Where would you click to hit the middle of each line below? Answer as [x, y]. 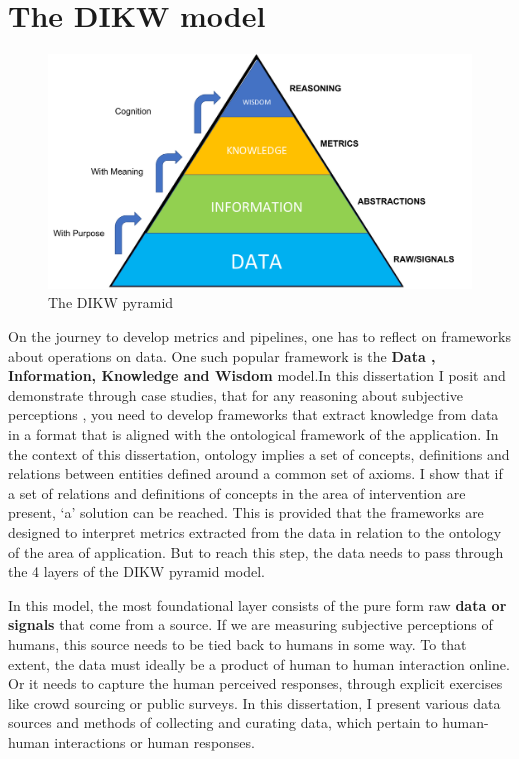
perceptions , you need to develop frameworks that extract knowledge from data [253, 414]
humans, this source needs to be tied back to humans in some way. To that [237, 643]
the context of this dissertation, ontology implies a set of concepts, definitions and [259, 453]
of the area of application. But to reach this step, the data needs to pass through [256, 551]
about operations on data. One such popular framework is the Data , [222, 355]
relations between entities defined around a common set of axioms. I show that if [255, 473]
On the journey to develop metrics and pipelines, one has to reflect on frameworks [259, 336]
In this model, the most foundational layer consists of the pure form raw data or [257, 604]
